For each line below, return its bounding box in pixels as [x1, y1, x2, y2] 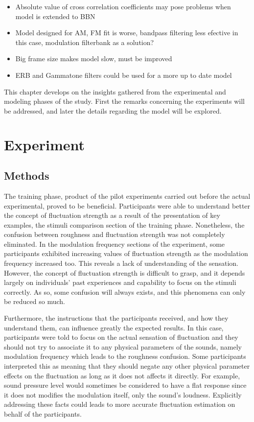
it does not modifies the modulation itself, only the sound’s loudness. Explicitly [4, 389, 242, 399]
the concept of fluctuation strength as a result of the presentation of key [4, 210, 220, 220]
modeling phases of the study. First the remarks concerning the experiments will [4, 96, 245, 106]
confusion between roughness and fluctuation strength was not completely [4, 229, 225, 239]
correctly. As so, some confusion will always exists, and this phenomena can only [4, 286, 246, 297]
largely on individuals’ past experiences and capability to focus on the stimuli [4, 277, 236, 287]
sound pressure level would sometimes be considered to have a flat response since [4, 380, 247, 390]
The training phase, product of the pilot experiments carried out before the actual [4, 190, 251, 201]
